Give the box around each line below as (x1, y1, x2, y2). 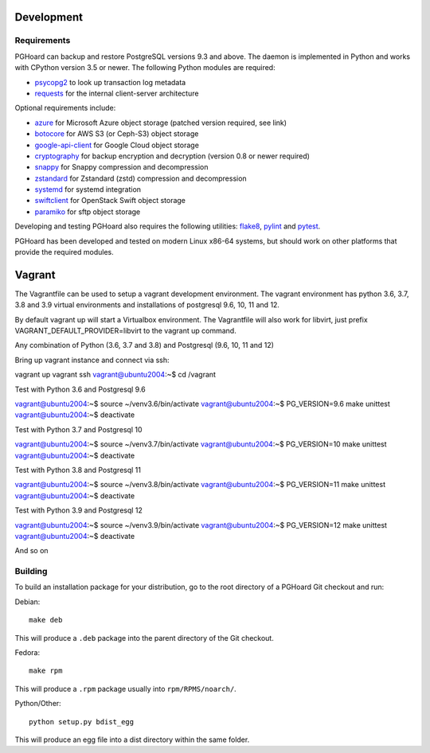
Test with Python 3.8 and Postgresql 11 (14, 466, 141, 474)
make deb (29, 615, 63, 625)
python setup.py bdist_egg (29, 717, 135, 726)
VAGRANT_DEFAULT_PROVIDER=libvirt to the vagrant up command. (14, 326, 236, 336)
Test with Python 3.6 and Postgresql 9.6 (14, 384, 147, 394)
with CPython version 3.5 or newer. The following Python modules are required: (14, 63, 276, 72)
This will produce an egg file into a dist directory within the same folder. (14, 735, 250, 744)
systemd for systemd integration (34, 185, 142, 194)
